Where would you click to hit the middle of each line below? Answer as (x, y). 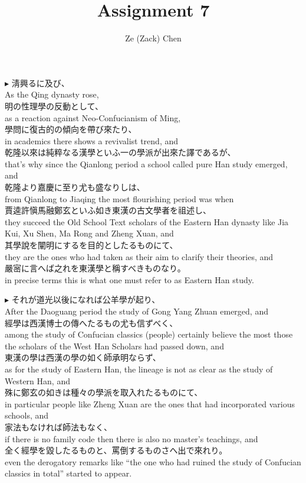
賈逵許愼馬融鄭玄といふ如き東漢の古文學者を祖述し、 (108, 210)
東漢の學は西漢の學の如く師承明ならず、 (83, 357)
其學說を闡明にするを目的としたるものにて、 (91, 245)
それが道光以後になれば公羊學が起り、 (86, 299)
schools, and (27, 415)
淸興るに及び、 (40, 82)
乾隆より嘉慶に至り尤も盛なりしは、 (75, 187)
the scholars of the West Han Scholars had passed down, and (114, 346)
